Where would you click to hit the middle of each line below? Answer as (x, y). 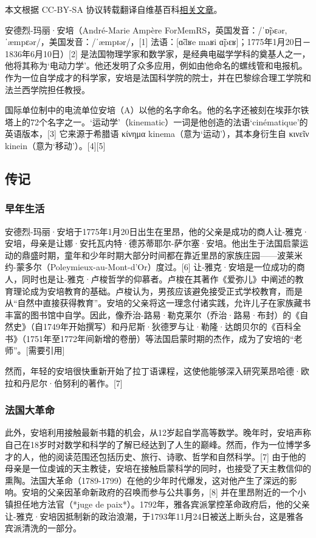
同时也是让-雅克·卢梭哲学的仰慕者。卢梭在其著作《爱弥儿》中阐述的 (158, 278)
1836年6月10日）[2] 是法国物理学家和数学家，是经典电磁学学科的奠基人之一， (158, 53)
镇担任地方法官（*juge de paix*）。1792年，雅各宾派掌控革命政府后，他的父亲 (157, 504)
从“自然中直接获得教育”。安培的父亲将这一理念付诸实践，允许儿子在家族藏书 (158, 303)
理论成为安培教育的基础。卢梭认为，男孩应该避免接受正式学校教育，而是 (158, 291)
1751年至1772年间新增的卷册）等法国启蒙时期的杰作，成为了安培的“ (160, 338)
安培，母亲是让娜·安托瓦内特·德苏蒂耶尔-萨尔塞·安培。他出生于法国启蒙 (153, 243)
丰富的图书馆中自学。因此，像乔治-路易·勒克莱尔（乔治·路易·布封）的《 (153, 314)
